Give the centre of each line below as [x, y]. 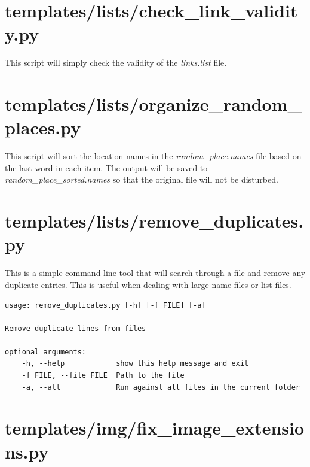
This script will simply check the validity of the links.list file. [116, 63]
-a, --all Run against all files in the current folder [161, 387]
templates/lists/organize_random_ [154, 104]
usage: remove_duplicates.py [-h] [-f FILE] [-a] [105, 305]
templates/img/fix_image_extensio [155, 428]
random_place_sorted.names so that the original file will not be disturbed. [142, 179]
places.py [43, 127]
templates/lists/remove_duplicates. [154, 221]
